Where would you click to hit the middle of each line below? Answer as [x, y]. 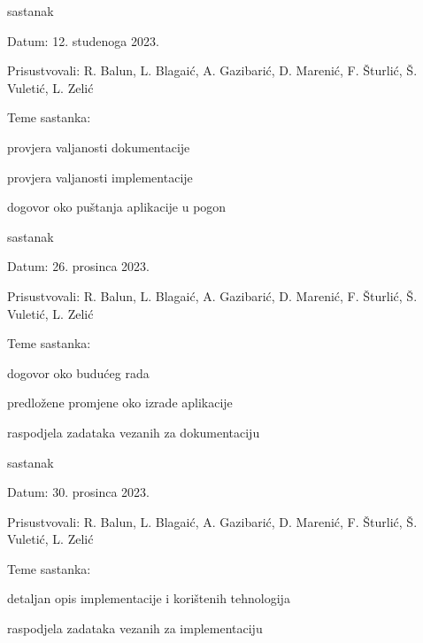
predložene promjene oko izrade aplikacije [120, 403]
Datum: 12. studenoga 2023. [83, 40]
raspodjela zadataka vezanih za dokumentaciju [134, 432]
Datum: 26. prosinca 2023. [78, 266]
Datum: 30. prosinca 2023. [78, 492]
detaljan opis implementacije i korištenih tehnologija [149, 598]
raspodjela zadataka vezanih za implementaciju [135, 628]
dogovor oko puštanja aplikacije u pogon [117, 207]
